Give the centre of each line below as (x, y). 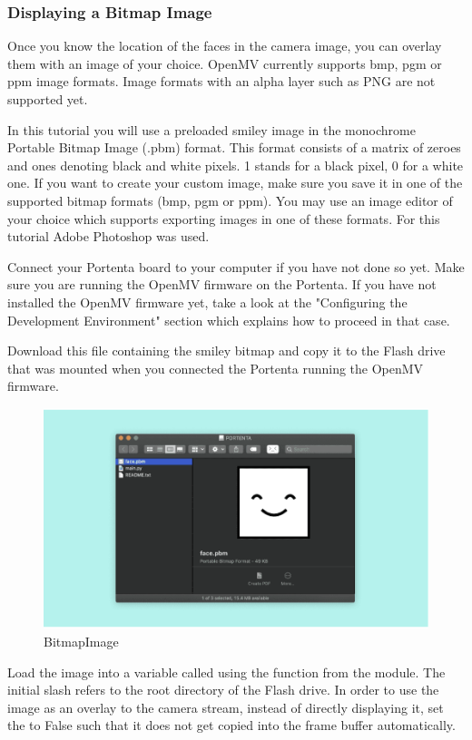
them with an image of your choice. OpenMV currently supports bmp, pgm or (225, 63)
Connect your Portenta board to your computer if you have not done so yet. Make (236, 266)
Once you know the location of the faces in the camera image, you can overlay (225, 46)
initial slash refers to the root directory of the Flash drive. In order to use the (223, 690)
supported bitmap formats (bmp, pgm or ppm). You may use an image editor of (230, 200)
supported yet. (48, 99)
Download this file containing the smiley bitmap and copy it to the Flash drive (226, 351)
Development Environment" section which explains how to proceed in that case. (229, 320)
